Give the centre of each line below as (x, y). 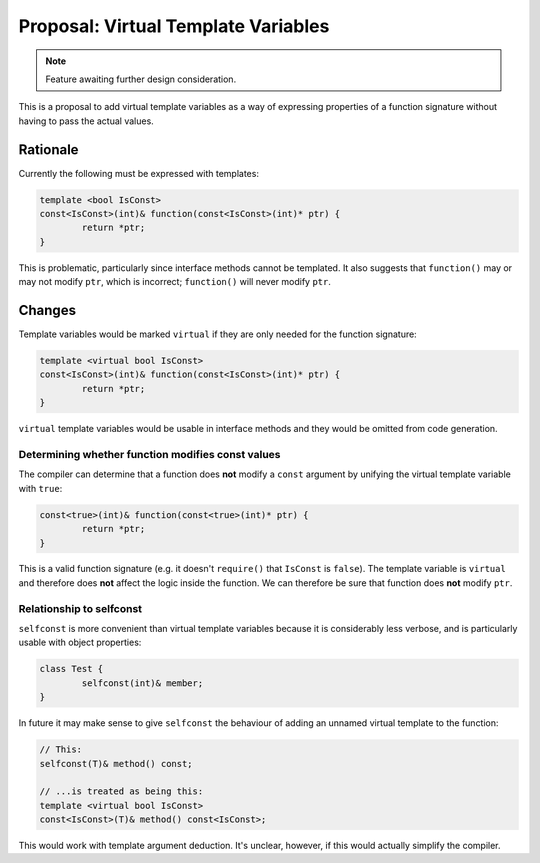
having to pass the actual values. (86, 121)
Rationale (48, 149)
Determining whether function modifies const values (149, 454)
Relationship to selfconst (80, 608)
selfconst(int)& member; (142, 683)
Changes (47, 310)
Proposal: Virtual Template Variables (174, 26)
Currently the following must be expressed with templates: (139, 173)
